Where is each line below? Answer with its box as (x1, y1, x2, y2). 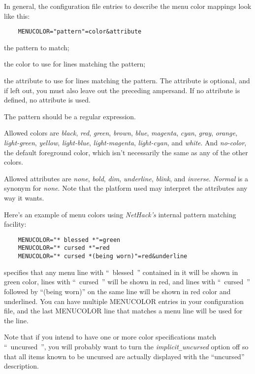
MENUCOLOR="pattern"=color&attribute (18, 28, 142, 35)
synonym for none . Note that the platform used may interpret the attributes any (4, 183, 248, 193)
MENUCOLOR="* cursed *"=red (18, 244, 110, 252)
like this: (4, 10, 30, 21)
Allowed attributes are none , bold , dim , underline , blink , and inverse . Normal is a (4, 173, 249, 183)
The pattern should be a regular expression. (4, 111, 136, 121)
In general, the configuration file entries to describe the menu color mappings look (4, 1, 252, 11)
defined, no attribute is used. (4, 95, 91, 105)
